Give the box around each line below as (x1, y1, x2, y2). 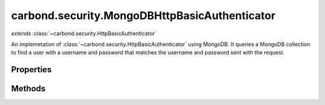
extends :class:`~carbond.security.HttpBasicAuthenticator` (11, 30, 156, 37)
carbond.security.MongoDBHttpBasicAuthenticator (11, 9, 276, 22)
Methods (11, 84, 46, 94)
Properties (11, 64, 52, 75)
